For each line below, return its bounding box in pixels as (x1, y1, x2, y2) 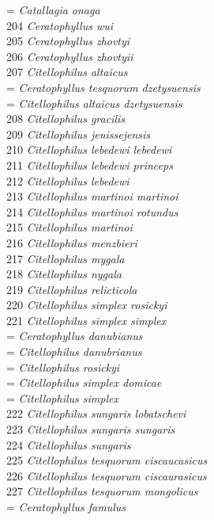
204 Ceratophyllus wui (6, 17, 114, 33)
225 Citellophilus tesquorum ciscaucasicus (6, 452, 208, 468)
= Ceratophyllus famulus (6, 499, 126, 514)
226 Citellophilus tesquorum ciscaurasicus (6, 467, 207, 484)
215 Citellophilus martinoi (6, 219, 133, 235)
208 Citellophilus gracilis (6, 110, 126, 127)
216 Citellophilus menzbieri (6, 234, 137, 250)
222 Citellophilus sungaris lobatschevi (6, 405, 186, 422)
